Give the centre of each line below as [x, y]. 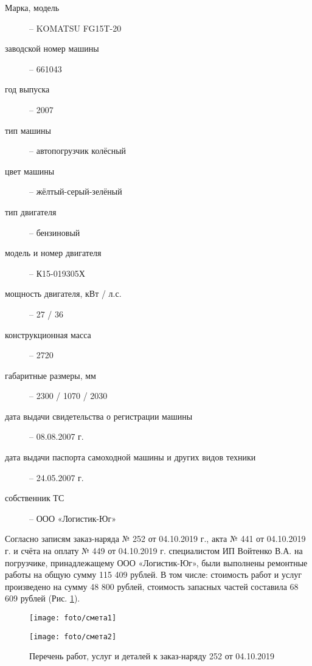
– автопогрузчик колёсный [78, 151]
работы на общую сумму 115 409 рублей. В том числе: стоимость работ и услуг [153, 574]
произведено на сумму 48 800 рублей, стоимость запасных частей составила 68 [152, 586]
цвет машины [30, 171]
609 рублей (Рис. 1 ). [43, 598]
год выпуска [27, 89]
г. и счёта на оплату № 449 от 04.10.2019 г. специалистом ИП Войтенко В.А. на [154, 551]
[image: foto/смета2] [73, 637]
